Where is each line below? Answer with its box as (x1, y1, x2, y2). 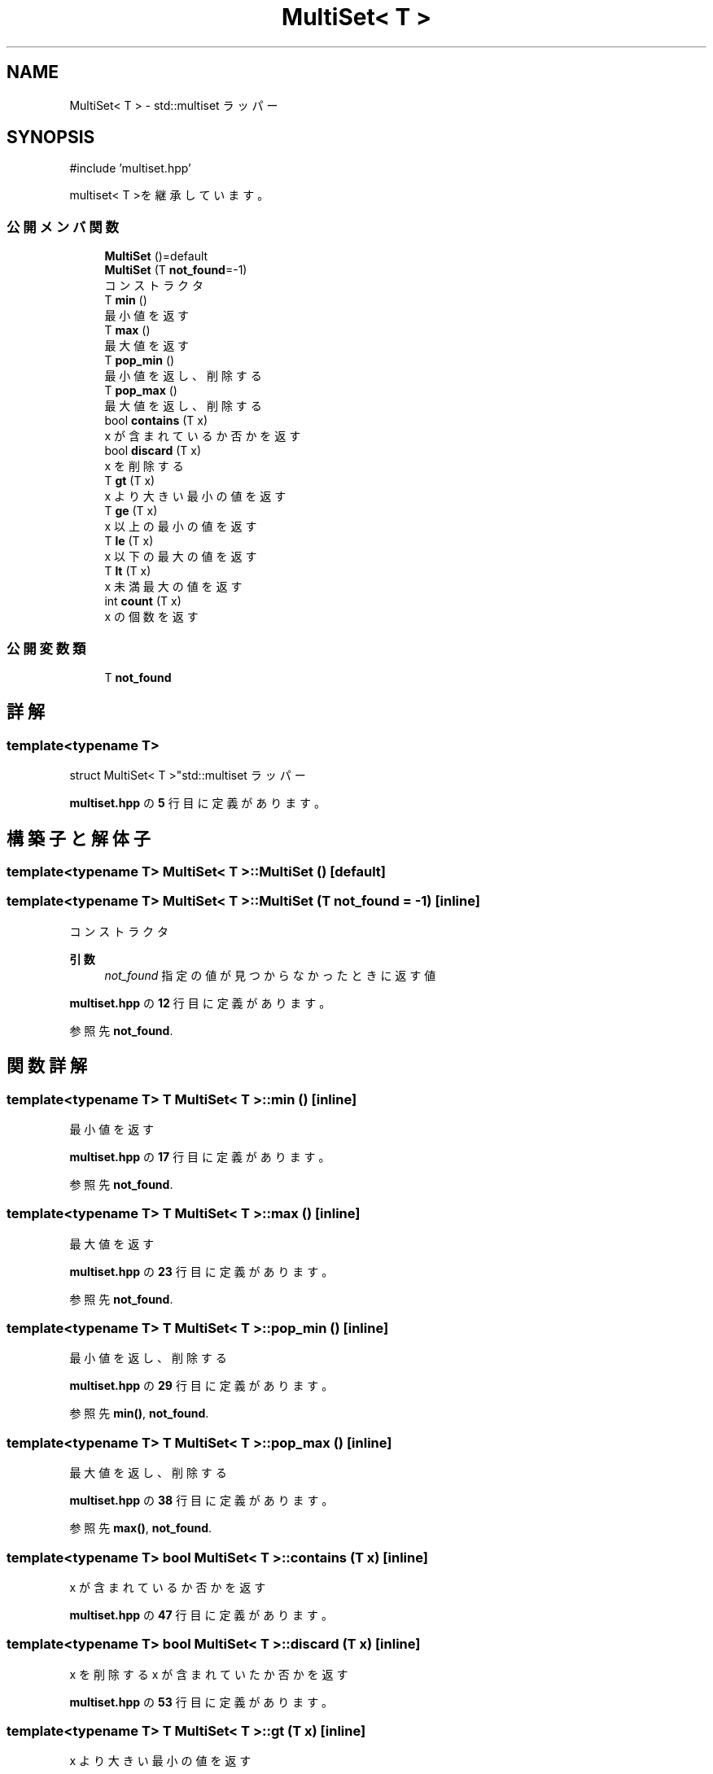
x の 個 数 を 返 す (104, 610, 199, 624)
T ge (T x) (104, 504, 158, 518)
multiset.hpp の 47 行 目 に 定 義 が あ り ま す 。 (69, 1607, 333, 1622)
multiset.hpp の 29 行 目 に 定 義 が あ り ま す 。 (69, 1379, 334, 1393)
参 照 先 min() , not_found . (69, 1406, 209, 1421)
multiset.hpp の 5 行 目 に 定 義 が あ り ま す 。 (69, 796, 326, 811)
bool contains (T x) (104, 413, 208, 428)
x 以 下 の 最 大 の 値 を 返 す (104, 549, 257, 564)
